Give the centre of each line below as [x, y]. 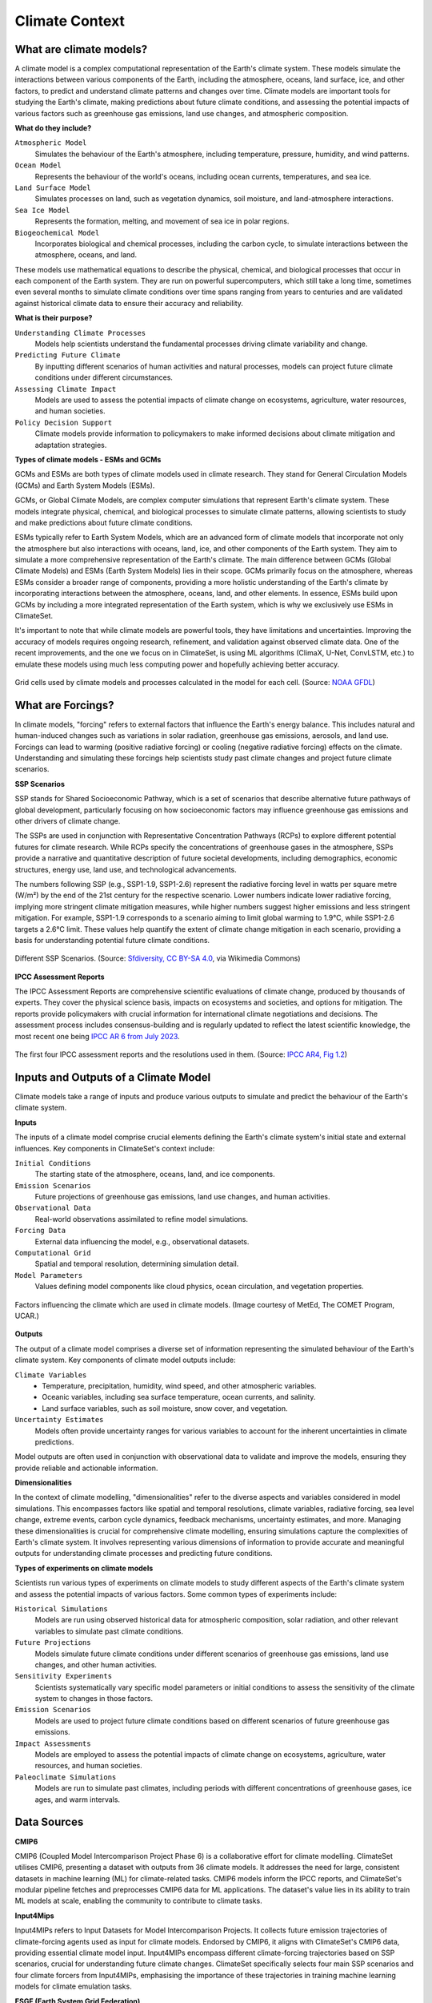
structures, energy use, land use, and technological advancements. [126, 869]
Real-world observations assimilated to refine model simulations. [141, 1219]
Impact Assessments [53, 1743]
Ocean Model [38, 165]
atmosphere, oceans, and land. [86, 255]
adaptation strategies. [71, 445]
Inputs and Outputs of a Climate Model [113, 1077]
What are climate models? [81, 49]
